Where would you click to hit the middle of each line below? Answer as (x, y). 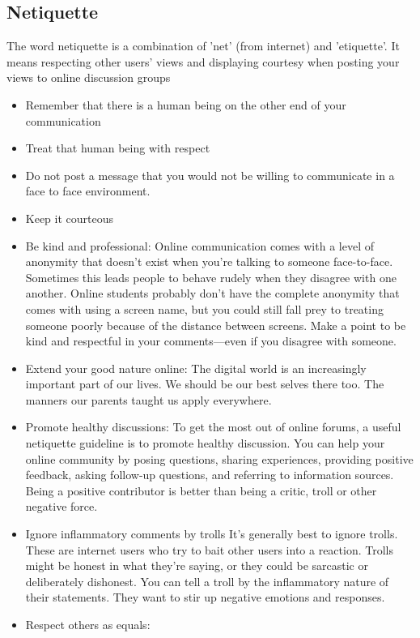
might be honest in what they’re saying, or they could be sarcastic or (197, 565)
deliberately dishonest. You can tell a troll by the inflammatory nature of (207, 581)
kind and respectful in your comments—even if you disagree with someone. (211, 341)
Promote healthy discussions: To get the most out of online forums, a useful (213, 427)
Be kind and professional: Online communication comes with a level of (199, 245)
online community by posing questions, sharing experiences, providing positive (219, 458)
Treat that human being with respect (118, 148)
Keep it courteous (70, 218)
